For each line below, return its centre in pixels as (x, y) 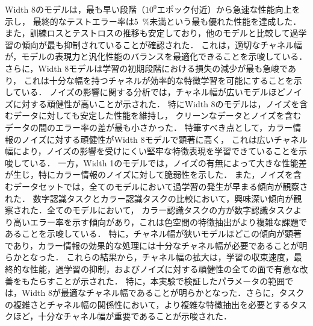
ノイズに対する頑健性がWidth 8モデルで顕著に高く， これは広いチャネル (164, 139)
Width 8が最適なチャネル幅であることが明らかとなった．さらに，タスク (163, 293)
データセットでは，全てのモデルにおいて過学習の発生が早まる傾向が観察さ (160, 186)
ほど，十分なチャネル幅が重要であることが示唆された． (122, 316)
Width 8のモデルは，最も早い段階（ (75, 9)
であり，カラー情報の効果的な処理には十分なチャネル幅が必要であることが (152, 245)
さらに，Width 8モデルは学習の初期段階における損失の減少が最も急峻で (147, 68)
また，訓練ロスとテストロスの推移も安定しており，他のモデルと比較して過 (152, 33)
